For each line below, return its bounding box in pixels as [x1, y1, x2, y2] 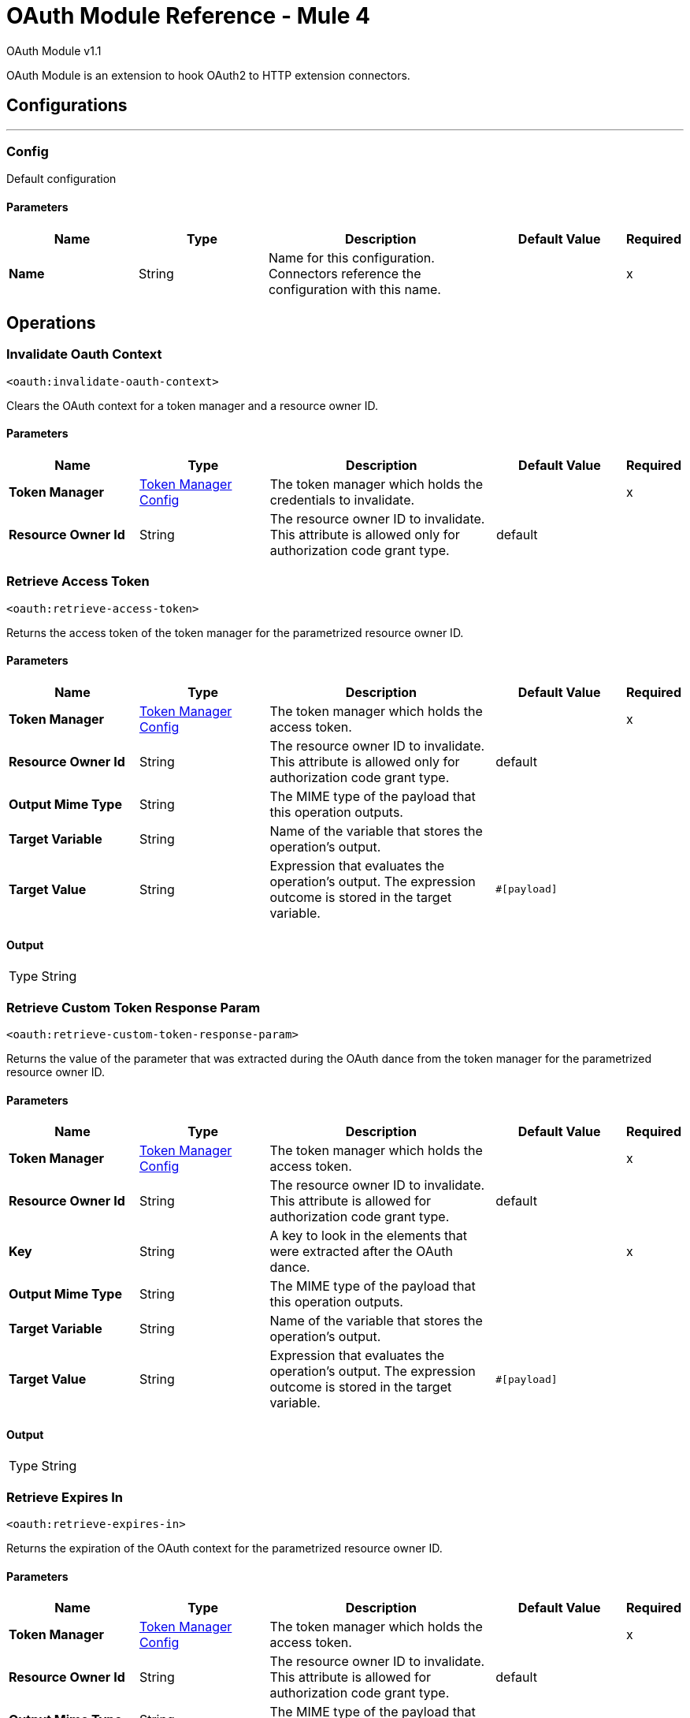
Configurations [6, 95, 128, 116]
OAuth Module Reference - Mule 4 [6, 2, 370, 29]
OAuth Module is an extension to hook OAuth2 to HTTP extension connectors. [6, 68, 410, 82]
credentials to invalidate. [269, 492, 415, 508]
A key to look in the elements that [269, 1228, 467, 1244]
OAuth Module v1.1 [6, 43, 102, 58]
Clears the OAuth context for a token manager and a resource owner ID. [6, 398, 379, 412]
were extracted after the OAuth [269, 1243, 453, 1260]
